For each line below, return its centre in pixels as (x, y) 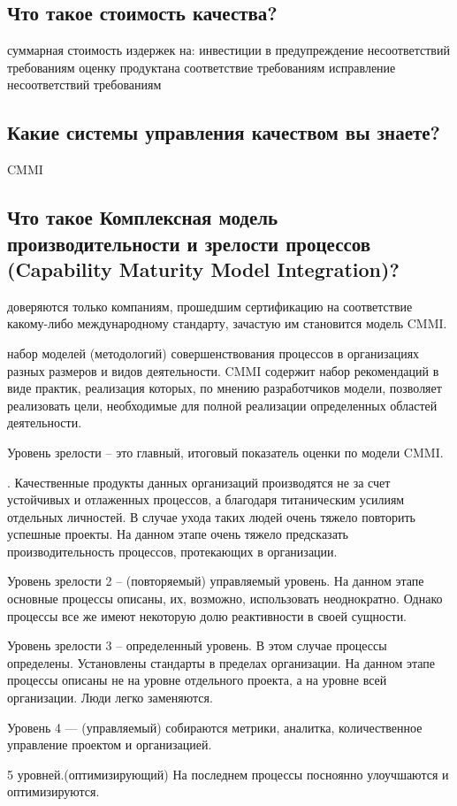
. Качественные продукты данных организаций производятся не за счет (199, 482)
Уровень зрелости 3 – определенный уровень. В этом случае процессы (197, 645)
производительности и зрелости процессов (189, 243)
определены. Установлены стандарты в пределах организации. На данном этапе (221, 662)
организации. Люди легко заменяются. (110, 698)
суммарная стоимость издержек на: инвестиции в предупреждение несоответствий (228, 50)
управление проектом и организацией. (110, 745)
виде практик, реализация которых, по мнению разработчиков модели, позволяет (225, 388)
